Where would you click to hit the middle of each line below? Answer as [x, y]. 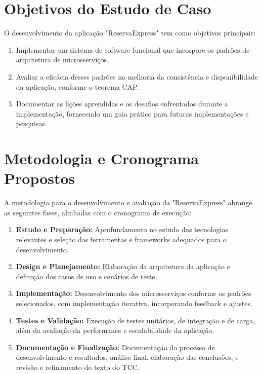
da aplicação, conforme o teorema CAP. [77, 86]
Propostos [40, 178]
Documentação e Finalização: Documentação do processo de [115, 347]
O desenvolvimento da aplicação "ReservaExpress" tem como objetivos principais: [130, 33]
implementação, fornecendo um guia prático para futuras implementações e [132, 113]
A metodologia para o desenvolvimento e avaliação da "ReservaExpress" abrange [128, 202]
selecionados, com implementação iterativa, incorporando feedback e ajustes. [134, 303]
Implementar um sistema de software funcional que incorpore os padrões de [133, 49]
